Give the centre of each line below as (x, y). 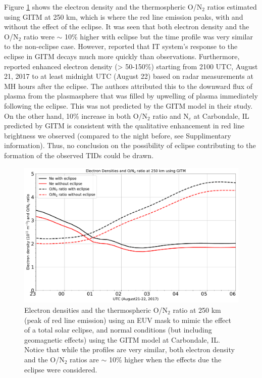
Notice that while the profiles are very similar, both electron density (129, 349)
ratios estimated (232, 7)
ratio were (39, 36)
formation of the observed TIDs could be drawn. (79, 155)
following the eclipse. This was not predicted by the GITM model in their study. (128, 105)
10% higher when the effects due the (165, 359)
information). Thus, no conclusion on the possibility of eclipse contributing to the (130, 145)
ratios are (84, 359)
